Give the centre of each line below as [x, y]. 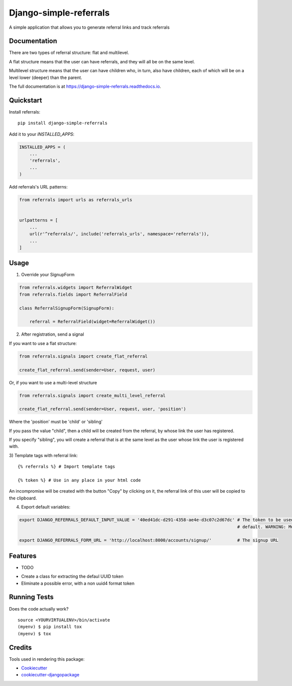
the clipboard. [23, 498]
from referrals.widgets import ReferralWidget [76, 288]
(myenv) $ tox [34, 634]
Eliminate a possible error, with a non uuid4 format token [78, 583]
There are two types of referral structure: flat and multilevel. [69, 53]
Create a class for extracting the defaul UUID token [72, 576]
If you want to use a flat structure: [43, 343]
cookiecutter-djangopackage [50, 675]
